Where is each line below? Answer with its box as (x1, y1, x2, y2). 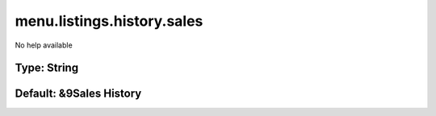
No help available (15, 40, 73, 50)
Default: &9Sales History (15, 87, 142, 101)
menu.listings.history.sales (15, 12, 203, 30)
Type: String (15, 61, 79, 75)
